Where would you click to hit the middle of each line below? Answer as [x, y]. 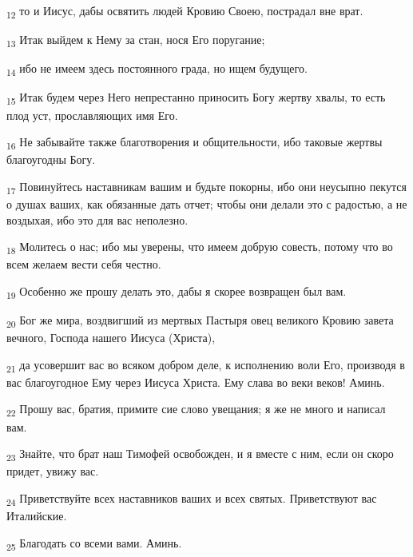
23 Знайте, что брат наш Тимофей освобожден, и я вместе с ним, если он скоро [200, 454]
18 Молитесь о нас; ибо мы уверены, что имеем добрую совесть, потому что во [200, 247]
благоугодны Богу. [51, 159]
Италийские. [37, 515]
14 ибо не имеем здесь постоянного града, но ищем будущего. [157, 70]
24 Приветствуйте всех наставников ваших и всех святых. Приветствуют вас [192, 499]
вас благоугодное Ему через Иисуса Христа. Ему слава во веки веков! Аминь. [196, 382]
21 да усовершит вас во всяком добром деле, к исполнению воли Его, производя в [206, 365]
